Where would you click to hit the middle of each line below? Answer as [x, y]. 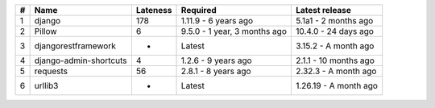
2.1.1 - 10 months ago [335, 60]
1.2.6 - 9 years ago [217, 60]
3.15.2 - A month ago [335, 46]
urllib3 [46, 86]
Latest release [323, 10]
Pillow [46, 31]
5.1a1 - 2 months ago [334, 21]
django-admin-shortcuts [81, 60]
